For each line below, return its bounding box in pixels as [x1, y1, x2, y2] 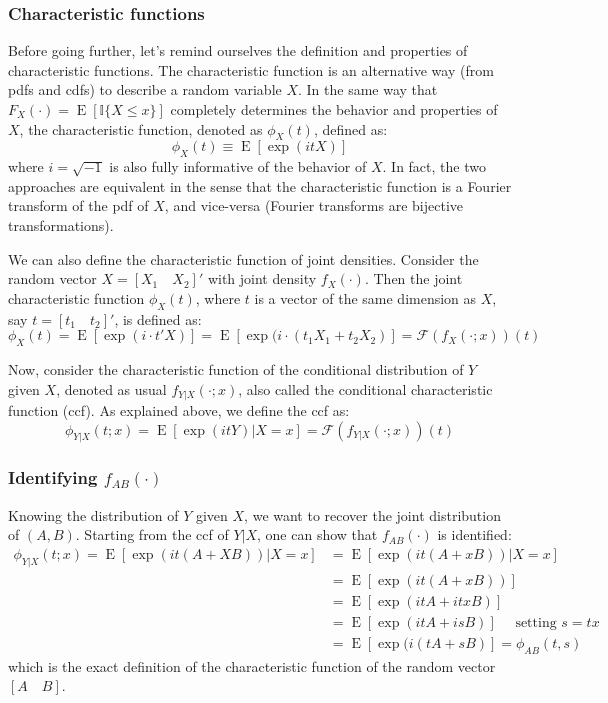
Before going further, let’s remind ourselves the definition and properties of [8, 40, 468, 61]
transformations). [8, 214, 114, 235]
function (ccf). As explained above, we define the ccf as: [8, 399, 350, 420]
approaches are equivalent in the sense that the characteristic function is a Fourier [8, 175, 512, 196]
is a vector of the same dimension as [254, 287, 477, 308]
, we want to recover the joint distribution [244, 504, 501, 525]
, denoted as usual [56, 378, 167, 399]
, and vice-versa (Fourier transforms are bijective [164, 195, 464, 216]
